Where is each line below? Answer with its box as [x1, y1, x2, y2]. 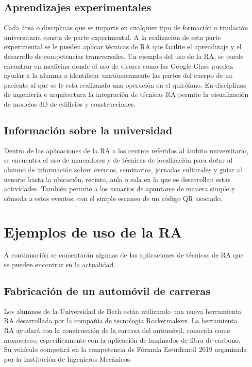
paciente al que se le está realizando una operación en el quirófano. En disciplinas [4, 79, 246, 90]
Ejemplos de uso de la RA [4, 221, 182, 241]
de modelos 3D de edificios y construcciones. [4, 98, 135, 109]
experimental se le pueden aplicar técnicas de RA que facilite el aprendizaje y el [4, 41, 242, 52]
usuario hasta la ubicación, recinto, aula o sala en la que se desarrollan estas [4, 174, 231, 184]
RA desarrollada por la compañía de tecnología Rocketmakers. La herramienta [4, 315, 237, 326]
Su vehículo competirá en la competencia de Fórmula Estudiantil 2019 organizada [4, 344, 247, 354]
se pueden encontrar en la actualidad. [4, 259, 116, 270]
